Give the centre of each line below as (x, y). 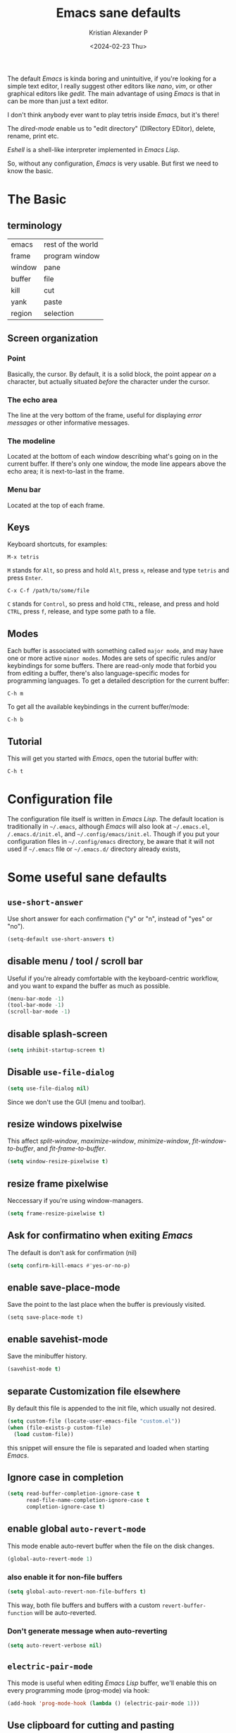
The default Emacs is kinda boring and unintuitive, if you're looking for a (112, 78)
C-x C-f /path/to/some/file (49, 591)
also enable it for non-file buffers (65, 1577)
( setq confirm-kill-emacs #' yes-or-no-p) (69, 1265)
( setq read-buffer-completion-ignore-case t (74, 1494)
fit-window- (210, 1141)
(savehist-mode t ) (34, 1369)
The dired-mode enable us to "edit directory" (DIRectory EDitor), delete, (112, 128)
